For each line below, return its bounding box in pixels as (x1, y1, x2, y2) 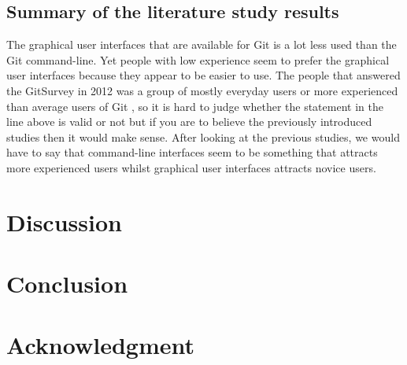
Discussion (6, 205, 122, 238)
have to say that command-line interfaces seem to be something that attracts (6, 144, 378, 160)
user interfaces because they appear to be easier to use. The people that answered (6, 67, 401, 83)
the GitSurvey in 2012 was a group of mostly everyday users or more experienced (6, 82, 398, 98)
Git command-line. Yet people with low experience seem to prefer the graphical (6, 51, 390, 68)
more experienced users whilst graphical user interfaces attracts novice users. (6, 159, 376, 175)
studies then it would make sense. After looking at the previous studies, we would (6, 128, 400, 145)
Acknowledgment (6, 329, 194, 361)
